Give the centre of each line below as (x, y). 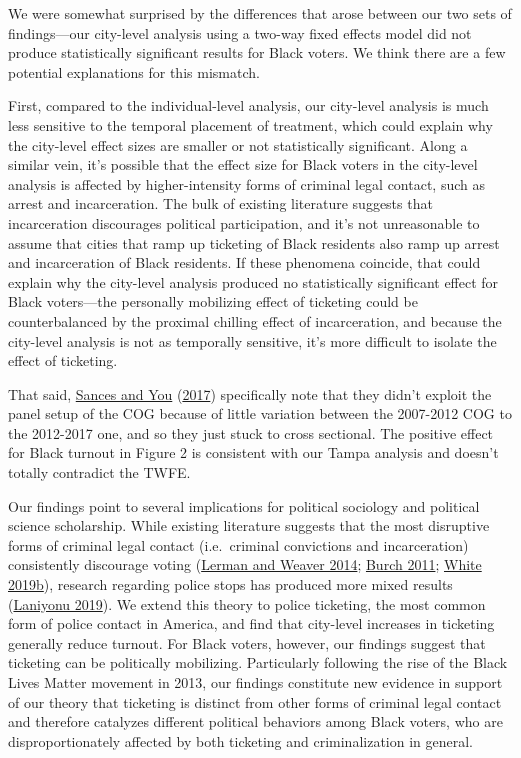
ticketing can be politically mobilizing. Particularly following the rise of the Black (258, 662)
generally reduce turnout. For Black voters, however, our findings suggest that (247, 642)
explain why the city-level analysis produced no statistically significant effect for (253, 281)
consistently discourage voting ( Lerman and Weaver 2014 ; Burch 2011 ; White (245, 564)
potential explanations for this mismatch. (134, 71)
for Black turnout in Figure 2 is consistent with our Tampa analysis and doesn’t (253, 452)
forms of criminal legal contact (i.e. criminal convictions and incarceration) (238, 544)
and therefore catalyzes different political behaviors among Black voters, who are (255, 721)
